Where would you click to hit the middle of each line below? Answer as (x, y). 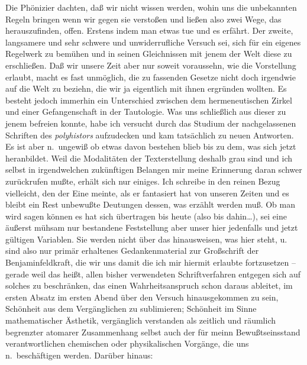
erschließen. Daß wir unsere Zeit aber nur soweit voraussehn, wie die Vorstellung (151, 65)
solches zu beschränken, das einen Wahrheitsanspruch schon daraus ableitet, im (149, 285)
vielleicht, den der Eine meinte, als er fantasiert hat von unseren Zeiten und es (147, 193)
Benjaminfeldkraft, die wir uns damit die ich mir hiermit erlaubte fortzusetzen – (151, 262)
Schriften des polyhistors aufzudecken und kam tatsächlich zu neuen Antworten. (150, 135)
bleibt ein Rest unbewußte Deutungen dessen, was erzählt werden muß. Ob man (150, 204)
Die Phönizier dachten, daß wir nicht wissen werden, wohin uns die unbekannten (151, 7)
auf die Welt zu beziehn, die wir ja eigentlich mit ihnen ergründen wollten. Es (146, 88)
